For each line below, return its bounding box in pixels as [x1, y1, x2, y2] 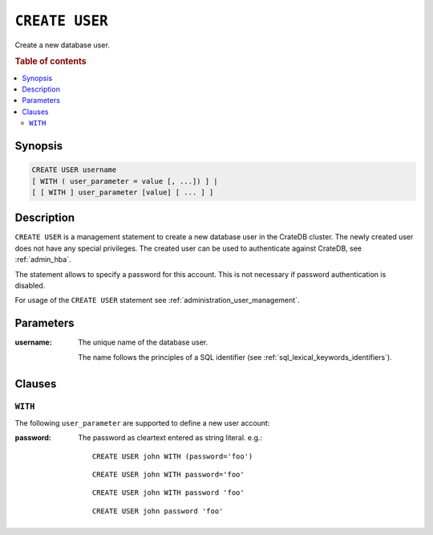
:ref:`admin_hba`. [14, 255, 71, 264]
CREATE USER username [31, 165, 117, 174]
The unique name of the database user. [78, 337, 208, 347]
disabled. [14, 281, 46, 290]
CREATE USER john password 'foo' [92, 506, 224, 516]
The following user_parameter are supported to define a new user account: [14, 418, 270, 427]
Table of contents [14, 56, 87, 67]
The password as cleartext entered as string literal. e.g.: [78, 433, 263, 443]
